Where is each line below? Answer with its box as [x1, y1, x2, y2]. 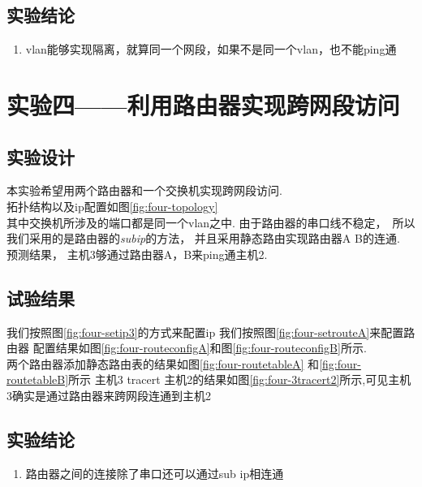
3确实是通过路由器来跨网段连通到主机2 [6, 386, 211, 403]
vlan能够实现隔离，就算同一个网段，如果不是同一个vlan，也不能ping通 [25, 41, 397, 58]
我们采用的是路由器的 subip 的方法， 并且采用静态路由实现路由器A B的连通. [6, 230, 400, 247]
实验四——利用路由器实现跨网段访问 [6, 88, 400, 121]
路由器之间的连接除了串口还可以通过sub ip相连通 [25, 464, 284, 481]
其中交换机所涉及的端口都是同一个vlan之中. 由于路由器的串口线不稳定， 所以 [6, 213, 416, 231]
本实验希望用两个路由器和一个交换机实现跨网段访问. [6, 182, 282, 199]
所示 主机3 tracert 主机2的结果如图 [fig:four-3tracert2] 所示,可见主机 [68, 371, 411, 388]
